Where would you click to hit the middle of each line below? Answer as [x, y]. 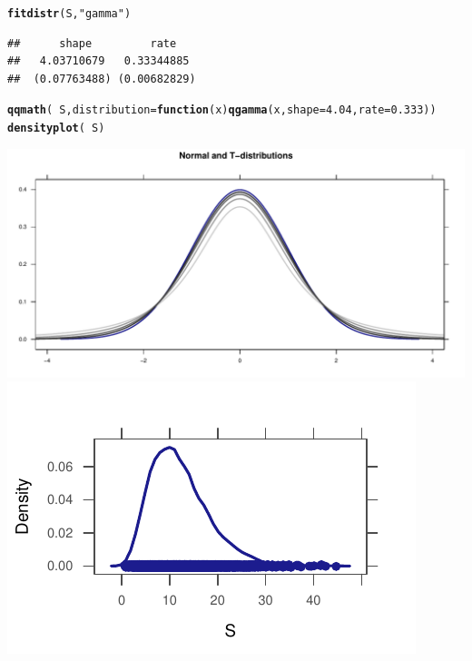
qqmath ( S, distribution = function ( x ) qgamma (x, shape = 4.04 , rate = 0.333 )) [222, 110]
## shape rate [92, 43]
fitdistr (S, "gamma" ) [69, 14]
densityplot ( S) [56, 128]
